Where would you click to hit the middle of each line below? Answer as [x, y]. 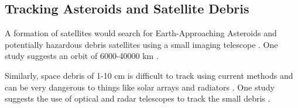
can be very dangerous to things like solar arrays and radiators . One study [140, 87]
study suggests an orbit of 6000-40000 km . [82, 56]
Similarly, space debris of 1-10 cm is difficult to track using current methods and [149, 75]
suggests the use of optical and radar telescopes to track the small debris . [138, 98]
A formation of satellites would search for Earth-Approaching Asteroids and [141, 33]
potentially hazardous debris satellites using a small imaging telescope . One [141, 44]
